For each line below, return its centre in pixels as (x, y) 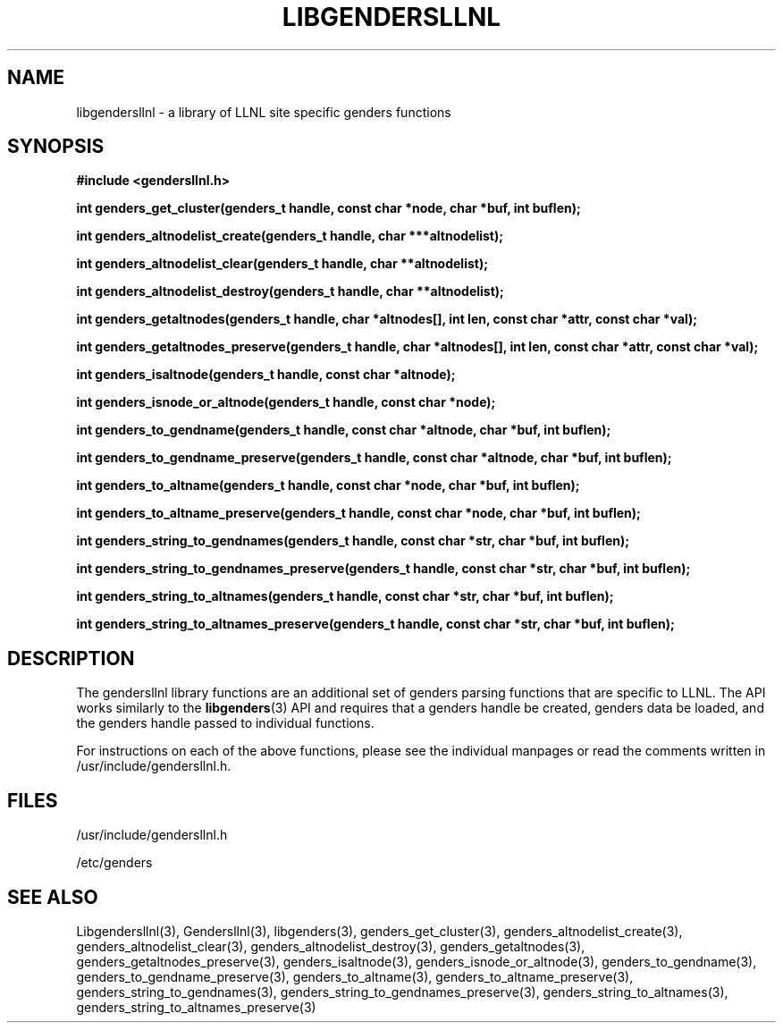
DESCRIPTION (71, 658)
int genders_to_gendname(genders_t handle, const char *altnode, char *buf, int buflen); (344, 430)
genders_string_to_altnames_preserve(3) (196, 1007)
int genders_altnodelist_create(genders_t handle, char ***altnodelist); (290, 236)
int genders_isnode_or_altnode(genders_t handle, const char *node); (286, 402)
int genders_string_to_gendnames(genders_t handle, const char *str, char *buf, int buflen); (353, 541)
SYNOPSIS (56, 147)
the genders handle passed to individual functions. (225, 723)
